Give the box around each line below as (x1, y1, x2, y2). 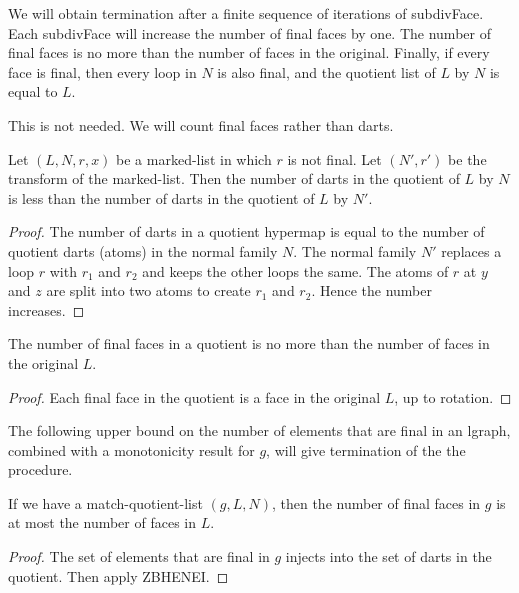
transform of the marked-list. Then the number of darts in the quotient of (8, 168, 460, 189)
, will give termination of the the (266, 439, 466, 460)
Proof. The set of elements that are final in (8, 546, 270, 567)
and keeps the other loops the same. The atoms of (142, 260, 449, 281)
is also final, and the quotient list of (217, 61, 436, 82)
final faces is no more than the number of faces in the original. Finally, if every (8, 42, 490, 63)
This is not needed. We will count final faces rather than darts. (8, 114, 394, 135)
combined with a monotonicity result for (8, 439, 255, 460)
